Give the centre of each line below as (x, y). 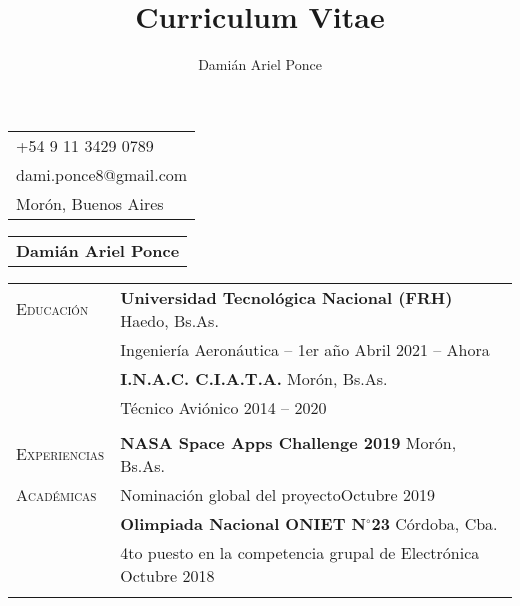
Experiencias (60, 454)
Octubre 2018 (167, 575)
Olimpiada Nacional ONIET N (243, 523)
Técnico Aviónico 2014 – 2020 (223, 407)
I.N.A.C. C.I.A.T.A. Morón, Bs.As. (254, 378)
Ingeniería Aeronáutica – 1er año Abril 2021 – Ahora (305, 349)
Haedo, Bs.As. (169, 320)
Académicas (56, 494)
